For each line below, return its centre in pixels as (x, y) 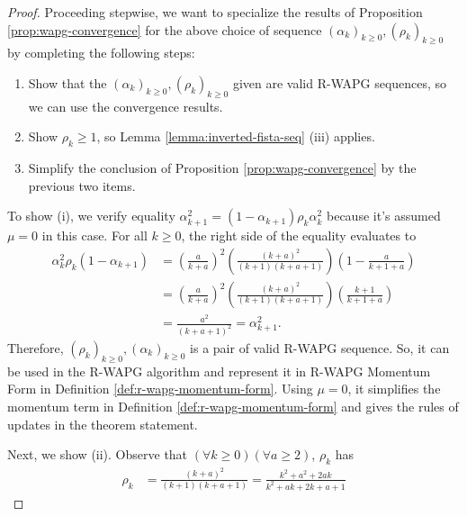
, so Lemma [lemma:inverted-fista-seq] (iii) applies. (236, 136)
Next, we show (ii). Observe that (98, 454)
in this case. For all (94, 235)
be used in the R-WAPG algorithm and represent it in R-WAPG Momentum (219, 371)
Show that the (67, 82)
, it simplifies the (394, 389)
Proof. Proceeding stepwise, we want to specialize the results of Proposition (215, 12)
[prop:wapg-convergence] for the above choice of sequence (165, 29)
